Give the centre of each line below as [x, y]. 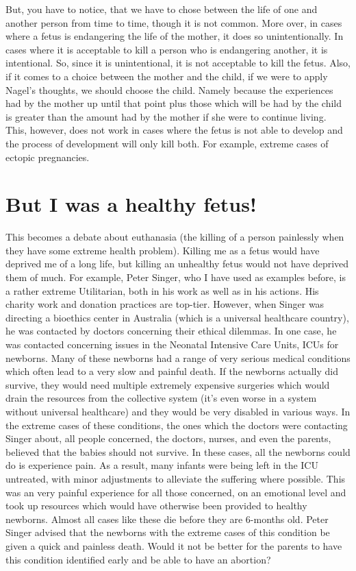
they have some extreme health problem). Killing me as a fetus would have [163, 250]
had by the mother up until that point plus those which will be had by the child [174, 103]
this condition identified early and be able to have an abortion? [138, 559]
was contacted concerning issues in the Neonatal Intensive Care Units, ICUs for [172, 344]
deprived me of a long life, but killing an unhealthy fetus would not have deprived [177, 264]
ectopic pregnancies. [48, 157]
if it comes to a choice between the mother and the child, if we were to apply [167, 76]
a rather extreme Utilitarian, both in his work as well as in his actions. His [162, 290]
